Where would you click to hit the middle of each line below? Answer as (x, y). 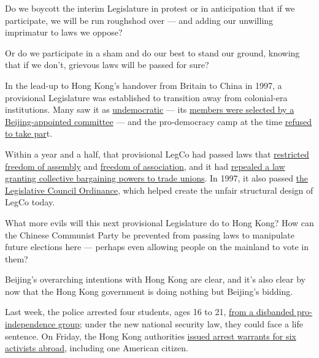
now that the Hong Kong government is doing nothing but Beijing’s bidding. (149, 291)
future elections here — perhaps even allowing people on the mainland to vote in (157, 247)
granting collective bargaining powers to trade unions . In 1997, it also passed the (157, 178)
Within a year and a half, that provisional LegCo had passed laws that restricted (157, 154)
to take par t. (29, 133)
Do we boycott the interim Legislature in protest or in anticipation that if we (150, 8)
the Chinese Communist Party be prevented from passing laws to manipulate (150, 234)
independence (30, 324)
